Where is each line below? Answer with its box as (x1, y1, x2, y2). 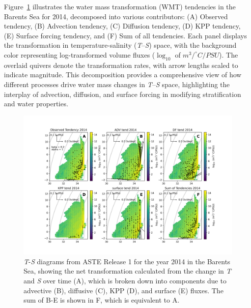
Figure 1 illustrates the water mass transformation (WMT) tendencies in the (4, 1, 236, 11)
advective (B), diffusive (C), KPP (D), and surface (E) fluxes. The (24, 285, 223, 295)
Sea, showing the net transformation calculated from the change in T (24, 266, 231, 276)
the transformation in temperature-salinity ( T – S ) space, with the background (4, 40, 237, 50)
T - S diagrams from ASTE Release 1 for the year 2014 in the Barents (24, 256, 230, 266)
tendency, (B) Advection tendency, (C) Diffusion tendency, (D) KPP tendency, (4, 21, 241, 31)
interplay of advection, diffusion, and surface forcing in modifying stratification (4, 89, 241, 99)
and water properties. (4, 98, 68, 109)
